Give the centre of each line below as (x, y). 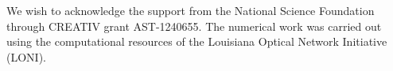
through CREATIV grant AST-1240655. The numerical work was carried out (194, 26)
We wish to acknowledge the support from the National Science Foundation (191, 10)
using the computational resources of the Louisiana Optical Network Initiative (197, 41)
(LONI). (26, 56)
